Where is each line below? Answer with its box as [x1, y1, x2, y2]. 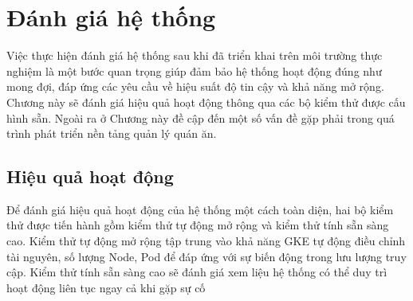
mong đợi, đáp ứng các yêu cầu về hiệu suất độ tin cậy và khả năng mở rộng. [6, 78, 384, 95]
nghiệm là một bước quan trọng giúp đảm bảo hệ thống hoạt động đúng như [6, 62, 382, 79]
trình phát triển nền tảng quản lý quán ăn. [6, 125, 217, 142]
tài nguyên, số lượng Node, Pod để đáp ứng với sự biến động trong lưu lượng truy [6, 248, 407, 264]
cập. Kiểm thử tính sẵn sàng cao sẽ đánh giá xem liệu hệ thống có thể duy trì [6, 264, 387, 280]
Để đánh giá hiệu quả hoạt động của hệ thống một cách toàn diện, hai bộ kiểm [6, 201, 394, 217]
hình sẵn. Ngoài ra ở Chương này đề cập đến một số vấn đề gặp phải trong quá [6, 109, 395, 126]
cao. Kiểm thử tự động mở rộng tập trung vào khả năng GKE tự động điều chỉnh [6, 233, 406, 249]
